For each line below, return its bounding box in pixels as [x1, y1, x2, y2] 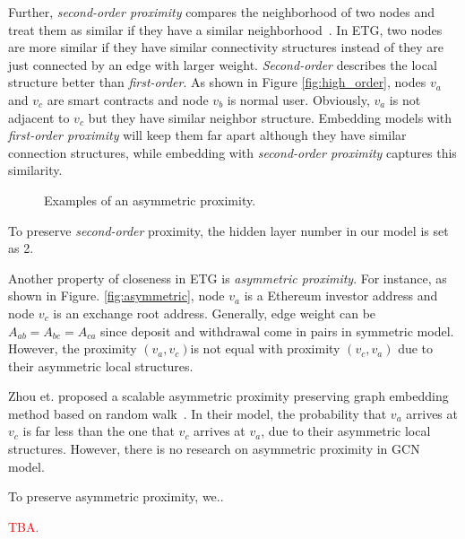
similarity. [8, 161, 63, 179]
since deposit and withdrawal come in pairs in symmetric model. [100, 321, 454, 340]
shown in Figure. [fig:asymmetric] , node [8, 286, 225, 305]
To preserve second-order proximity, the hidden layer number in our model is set [8, 221, 449, 239]
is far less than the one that [22, 422, 175, 440]
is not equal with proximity [190, 339, 340, 358]
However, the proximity [8, 339, 137, 358]
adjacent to [8, 108, 70, 126]
